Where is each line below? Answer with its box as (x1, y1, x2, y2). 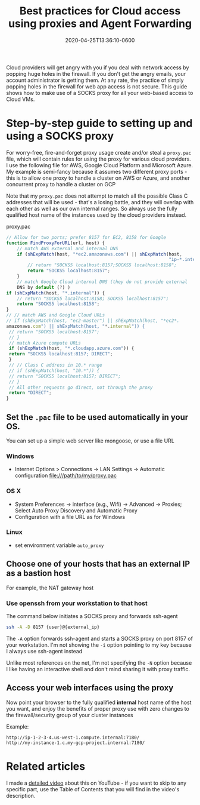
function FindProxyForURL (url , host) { (6, 240, 105, 246)
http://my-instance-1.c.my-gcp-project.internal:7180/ (6, 739, 145, 746)
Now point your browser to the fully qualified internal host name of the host (6, 699, 192, 706)
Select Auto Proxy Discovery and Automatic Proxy (14, 506, 138, 514)
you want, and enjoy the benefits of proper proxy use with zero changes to (6, 705, 189, 712)
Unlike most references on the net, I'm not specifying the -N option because (6, 659, 192, 666)
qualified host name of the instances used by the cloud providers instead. (6, 211, 187, 219)
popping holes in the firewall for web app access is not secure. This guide (6, 82, 187, 90)
